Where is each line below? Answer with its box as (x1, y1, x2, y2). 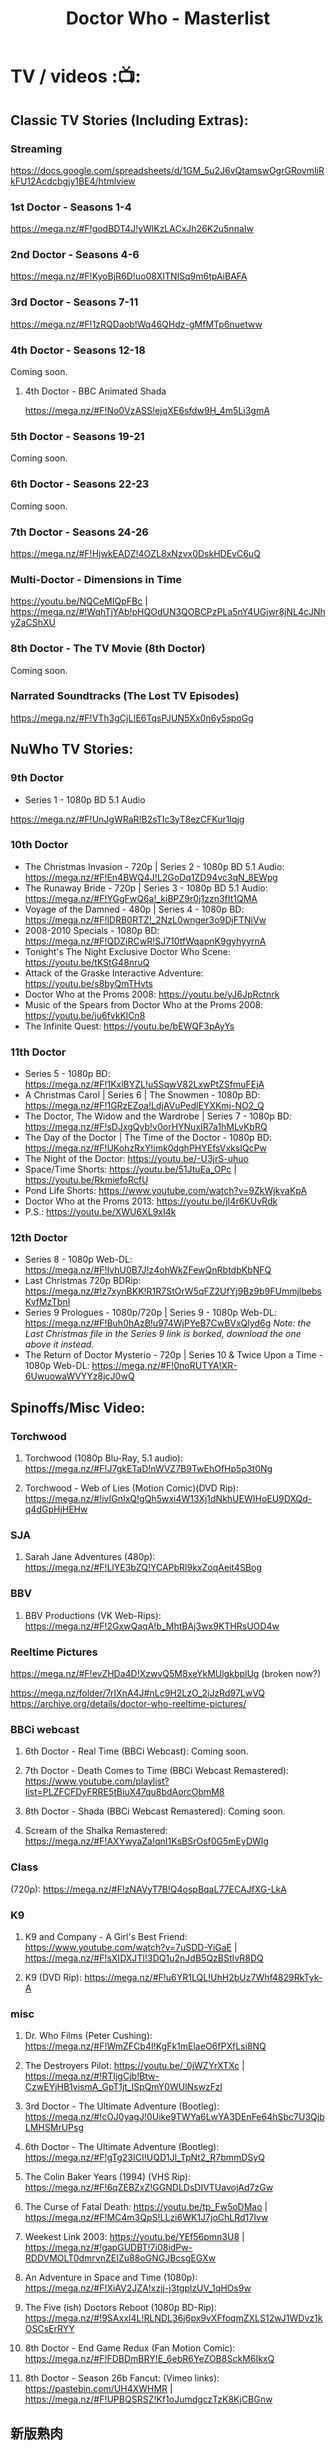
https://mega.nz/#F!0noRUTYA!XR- (91, 1360, 238, 1372)
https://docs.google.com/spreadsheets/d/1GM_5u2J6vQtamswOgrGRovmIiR (10, 164, 325, 176)
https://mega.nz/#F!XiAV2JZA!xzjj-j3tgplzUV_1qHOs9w (24, 2282, 252, 2294)
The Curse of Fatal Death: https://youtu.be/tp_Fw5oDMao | (24, 2201, 268, 2213)
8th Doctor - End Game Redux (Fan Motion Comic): (24, 2342, 236, 2354)
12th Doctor (10, 1231, 68, 1245)
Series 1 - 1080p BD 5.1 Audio (24, 793, 146, 806)
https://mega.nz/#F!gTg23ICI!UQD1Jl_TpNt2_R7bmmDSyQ (24, 2152, 265, 2164)
